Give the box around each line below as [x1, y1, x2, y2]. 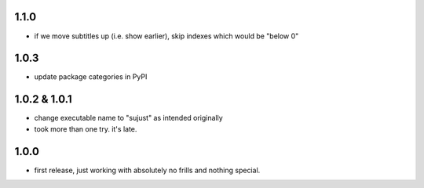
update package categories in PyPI [34, 72, 148, 81]
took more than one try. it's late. [34, 124, 137, 133]
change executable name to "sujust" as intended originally [34, 114, 223, 123]
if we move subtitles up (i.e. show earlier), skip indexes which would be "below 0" [34, 31, 299, 41]
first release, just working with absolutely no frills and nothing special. [34, 165, 261, 175]
